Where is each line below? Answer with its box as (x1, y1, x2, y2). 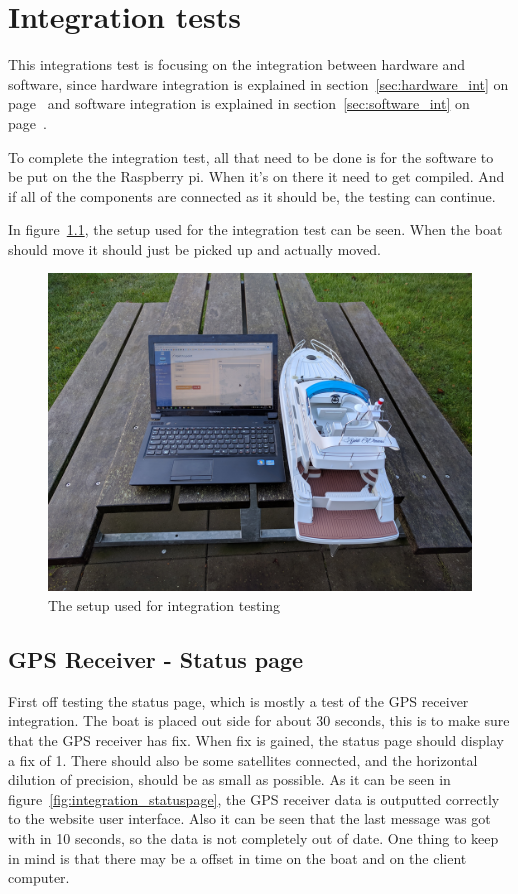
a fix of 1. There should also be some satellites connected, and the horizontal (8, 749, 478, 770)
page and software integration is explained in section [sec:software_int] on (8, 93, 470, 114)
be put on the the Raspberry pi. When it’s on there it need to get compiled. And (8, 166, 505, 187)
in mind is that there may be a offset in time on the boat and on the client (8, 847, 467, 868)
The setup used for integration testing (48, 595, 281, 616)
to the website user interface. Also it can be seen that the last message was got (8, 808, 491, 829)
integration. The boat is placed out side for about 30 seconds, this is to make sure (8, 710, 510, 731)
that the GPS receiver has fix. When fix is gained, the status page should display (8, 730, 504, 751)
